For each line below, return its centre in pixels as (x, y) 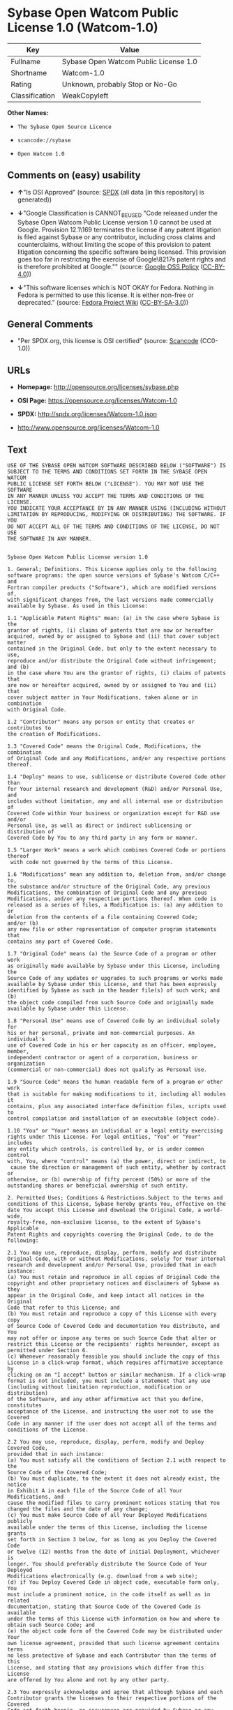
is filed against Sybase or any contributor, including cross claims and (116, 237)
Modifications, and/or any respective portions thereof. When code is (112, 899)
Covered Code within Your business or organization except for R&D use (113, 813)
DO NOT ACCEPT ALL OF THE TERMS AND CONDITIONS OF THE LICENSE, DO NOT (113, 527)
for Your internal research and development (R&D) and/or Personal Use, (115, 789)
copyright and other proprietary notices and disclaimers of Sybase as (113, 1283)
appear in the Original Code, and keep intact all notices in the (106, 1295)
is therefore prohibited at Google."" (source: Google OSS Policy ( (110, 266)
